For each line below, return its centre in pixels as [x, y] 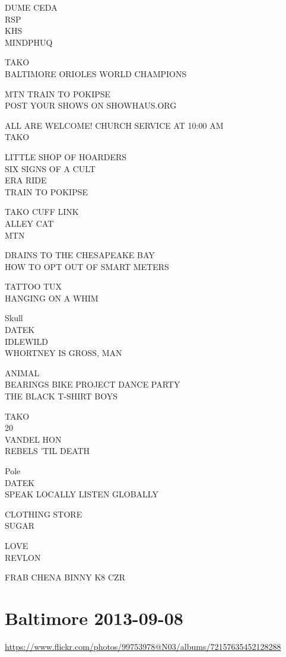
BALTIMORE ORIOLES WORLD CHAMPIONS [96, 73]
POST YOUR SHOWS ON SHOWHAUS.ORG [91, 105]
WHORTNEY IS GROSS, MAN [63, 353]
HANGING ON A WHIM [52, 298]
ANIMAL [22, 372]
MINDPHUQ [29, 42]
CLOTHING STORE [44, 514]
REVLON [23, 557]
